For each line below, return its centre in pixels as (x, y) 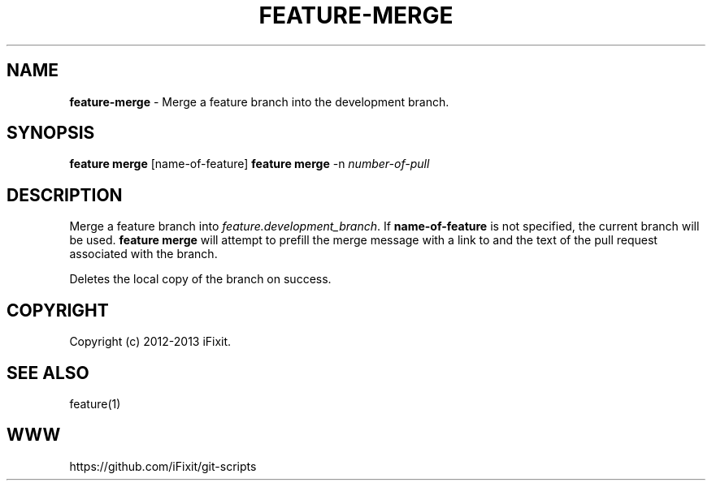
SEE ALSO (48, 373)
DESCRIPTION (65, 195)
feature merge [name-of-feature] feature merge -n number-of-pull (250, 164)
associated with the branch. (143, 254)
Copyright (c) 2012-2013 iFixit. (150, 342)
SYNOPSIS (51, 133)
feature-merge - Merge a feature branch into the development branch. (259, 101)
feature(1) (95, 403)
